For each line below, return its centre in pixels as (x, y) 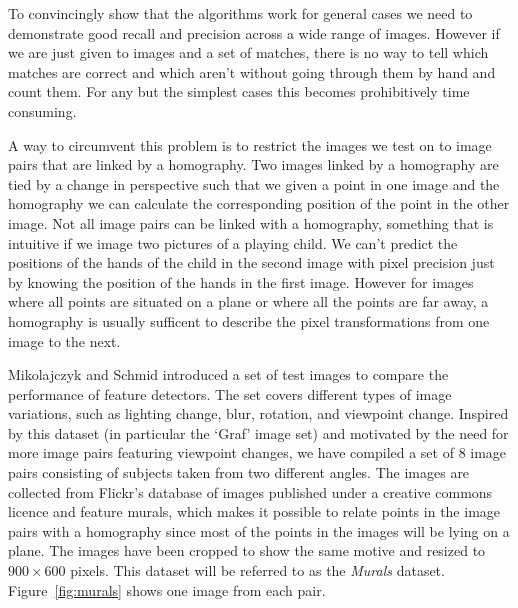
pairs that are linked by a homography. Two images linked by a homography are (253, 164)
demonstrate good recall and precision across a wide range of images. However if (254, 32)
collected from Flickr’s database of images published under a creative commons (250, 491)
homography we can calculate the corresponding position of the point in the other (259, 203)
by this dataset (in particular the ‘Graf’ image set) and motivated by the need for (258, 432)
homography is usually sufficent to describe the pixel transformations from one (249, 320)
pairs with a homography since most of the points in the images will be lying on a (259, 530)
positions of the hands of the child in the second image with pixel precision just (251, 262)
